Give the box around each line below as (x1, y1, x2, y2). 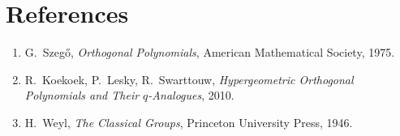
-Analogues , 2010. (148, 87, 234, 104)
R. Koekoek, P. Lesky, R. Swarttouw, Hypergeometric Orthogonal (24, 70, 354, 87)
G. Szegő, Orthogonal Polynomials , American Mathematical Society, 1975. (24, 44, 395, 61)
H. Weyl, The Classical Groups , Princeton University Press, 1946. (24, 113, 353, 130)
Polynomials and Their (24, 87, 140, 104)
